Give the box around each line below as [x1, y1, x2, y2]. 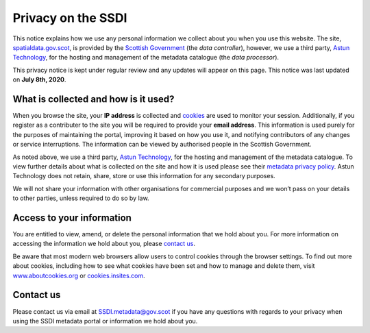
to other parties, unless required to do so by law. [12, 194, 150, 202]
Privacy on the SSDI [12, 10, 127, 25]
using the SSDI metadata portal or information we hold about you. [12, 317, 198, 325]
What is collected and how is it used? [12, 93, 175, 105]
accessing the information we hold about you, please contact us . [12, 240, 195, 248]
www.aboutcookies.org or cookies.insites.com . [12, 271, 145, 280]
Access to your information [12, 212, 132, 223]
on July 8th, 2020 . [12, 75, 66, 84]
